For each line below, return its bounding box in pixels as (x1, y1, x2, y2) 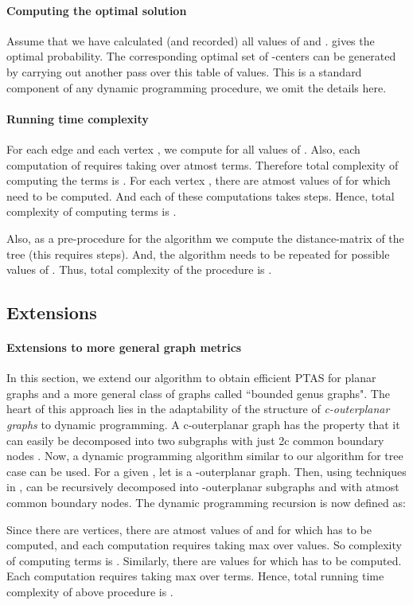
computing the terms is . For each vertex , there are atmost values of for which (6, 172, 391, 189)
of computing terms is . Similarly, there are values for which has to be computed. (6, 552, 402, 568)
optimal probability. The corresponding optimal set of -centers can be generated (6, 48, 396, 64)
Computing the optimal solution (6, 2, 187, 18)
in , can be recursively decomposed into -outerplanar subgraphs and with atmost (6, 478, 399, 495)
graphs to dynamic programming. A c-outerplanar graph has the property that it (6, 416, 400, 433)
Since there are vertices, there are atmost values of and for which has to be (6, 521, 372, 537)
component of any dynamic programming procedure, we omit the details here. (6, 79, 387, 96)
